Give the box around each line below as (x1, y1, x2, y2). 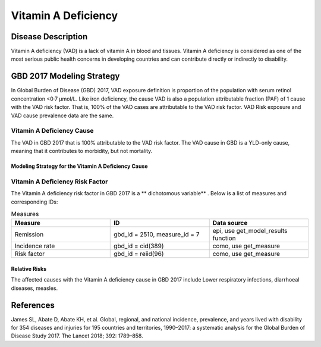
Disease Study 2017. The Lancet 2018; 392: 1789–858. (11, 332, 144, 339)
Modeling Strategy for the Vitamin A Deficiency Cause (11, 162, 148, 170)
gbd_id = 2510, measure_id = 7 (114, 230, 200, 239)
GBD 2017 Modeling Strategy (11, 71, 120, 82)
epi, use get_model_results (212, 227, 288, 235)
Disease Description (11, 32, 88, 42)
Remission (14, 230, 44, 239)
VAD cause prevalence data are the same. (11, 112, 114, 119)
